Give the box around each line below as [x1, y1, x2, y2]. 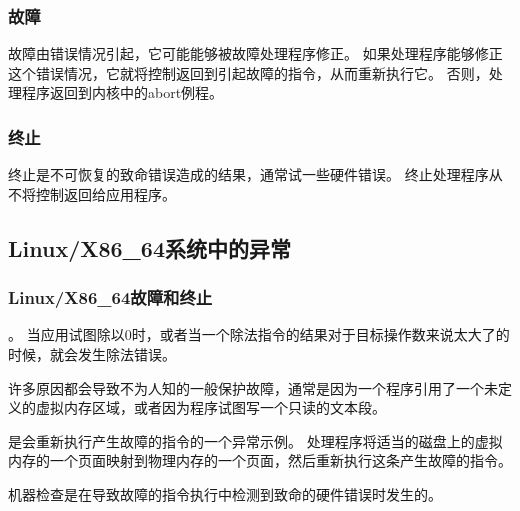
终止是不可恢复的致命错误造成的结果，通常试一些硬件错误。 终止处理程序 [8, 164, 489, 185]
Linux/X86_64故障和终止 [8, 285, 213, 310]
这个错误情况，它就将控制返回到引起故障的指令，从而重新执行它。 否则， [8, 62, 489, 83]
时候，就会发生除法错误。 [8, 344, 176, 364]
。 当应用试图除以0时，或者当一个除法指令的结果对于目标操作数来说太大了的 [8, 324, 510, 345]
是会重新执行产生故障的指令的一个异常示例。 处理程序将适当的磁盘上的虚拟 [8, 430, 503, 451]
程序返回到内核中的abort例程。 [21, 82, 224, 103]
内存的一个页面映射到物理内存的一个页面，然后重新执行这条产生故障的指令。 [8, 450, 512, 471]
